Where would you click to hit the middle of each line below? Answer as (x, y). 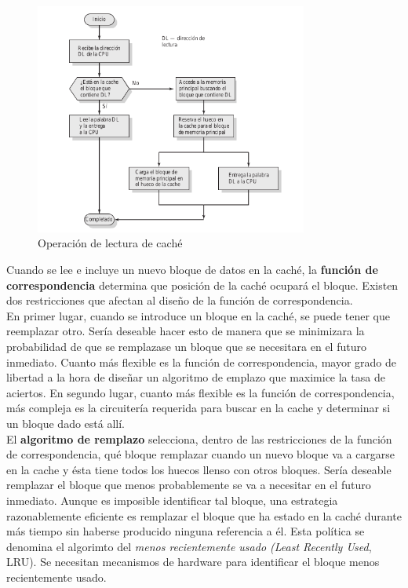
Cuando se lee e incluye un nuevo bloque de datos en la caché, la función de (192, 270)
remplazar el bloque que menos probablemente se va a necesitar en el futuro (189, 485)
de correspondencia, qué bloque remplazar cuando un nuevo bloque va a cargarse (201, 454)
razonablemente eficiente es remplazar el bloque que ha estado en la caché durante (204, 515)
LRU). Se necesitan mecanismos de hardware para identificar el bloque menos (193, 562)
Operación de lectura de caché (110, 243)
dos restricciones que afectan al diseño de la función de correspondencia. (180, 300)
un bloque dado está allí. (66, 423)
